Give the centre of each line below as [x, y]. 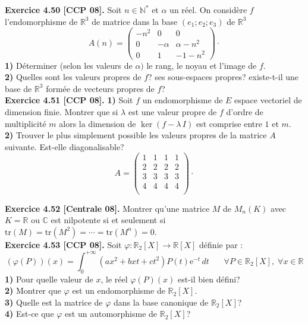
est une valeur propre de [172, 111]
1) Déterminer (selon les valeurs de [69, 65]
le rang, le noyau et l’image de [202, 65]
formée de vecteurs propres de [100, 88]
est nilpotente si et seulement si [108, 220]
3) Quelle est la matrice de [54, 302]
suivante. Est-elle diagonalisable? [65, 146]
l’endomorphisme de [41, 21]
